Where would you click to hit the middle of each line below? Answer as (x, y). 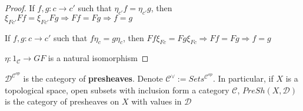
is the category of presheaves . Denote (93, 78)
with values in (157, 101)
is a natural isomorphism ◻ (98, 58)
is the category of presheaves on (62, 101)
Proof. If (20, 8)
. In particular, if (243, 78)
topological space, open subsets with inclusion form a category (117, 90)
